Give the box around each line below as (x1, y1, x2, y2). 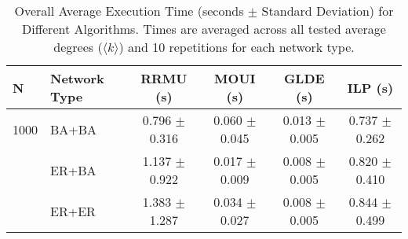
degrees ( (53, 38, 103, 56)
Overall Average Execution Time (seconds (14, 2, 244, 20)
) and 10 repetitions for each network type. (118, 38, 355, 56)
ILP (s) (347, 78, 394, 97)
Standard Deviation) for (261, 2, 394, 20)
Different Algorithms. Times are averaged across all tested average (22, 20, 386, 38)
